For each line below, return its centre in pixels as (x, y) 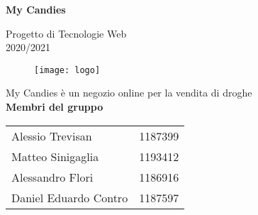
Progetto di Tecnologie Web (66, 33)
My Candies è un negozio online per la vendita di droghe (129, 93)
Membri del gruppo (55, 107)
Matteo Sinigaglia (55, 156)
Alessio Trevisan (52, 136)
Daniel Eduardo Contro (70, 197)
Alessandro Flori (52, 177)
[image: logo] (67, 70)
